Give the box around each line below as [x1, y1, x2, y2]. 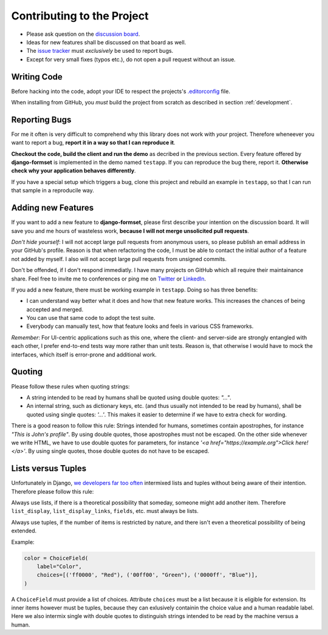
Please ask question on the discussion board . [26, 30, 140, 38]
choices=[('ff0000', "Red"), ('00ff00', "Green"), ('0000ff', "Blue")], [36, 571, 258, 579]
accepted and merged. [26, 305, 84, 313]
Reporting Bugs [11, 114, 72, 124]
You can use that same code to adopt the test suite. [26, 314, 155, 322]
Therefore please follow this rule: [11, 487, 94, 495]
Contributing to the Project [11, 9, 149, 22]
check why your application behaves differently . [11, 167, 136, 174]
